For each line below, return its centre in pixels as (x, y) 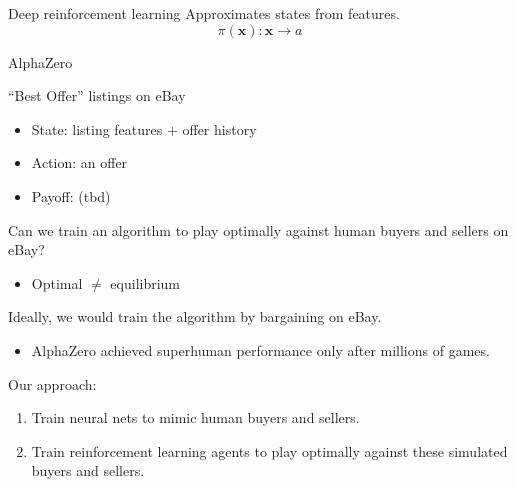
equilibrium (145, 282)
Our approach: (52, 383)
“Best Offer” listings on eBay (97, 95)
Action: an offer (79, 162)
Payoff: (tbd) (71, 195)
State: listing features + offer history (144, 128)
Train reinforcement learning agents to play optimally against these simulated (269, 450)
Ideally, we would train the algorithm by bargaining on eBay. (195, 316)
